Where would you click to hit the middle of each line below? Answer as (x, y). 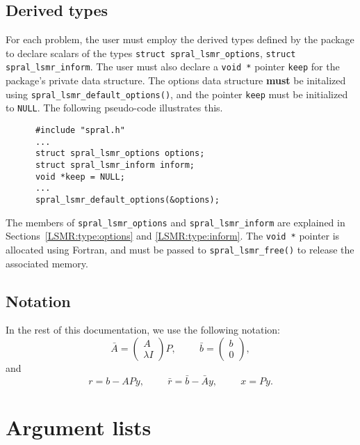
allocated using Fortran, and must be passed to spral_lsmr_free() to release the (180, 249)
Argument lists (79, 427)
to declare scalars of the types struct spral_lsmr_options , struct (151, 53)
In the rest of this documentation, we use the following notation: (143, 330)
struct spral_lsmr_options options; (120, 154)
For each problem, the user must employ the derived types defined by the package (180, 39)
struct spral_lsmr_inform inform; (115, 165)
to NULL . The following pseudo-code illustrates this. (114, 108)
